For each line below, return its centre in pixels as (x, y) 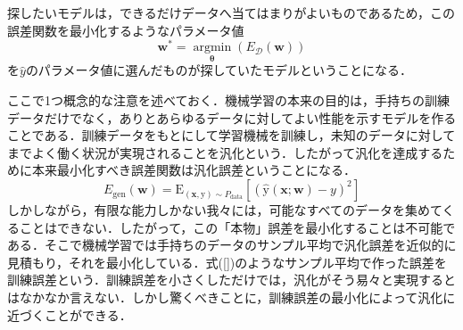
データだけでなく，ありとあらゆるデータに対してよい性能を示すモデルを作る (232, 117)
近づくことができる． (70, 314)
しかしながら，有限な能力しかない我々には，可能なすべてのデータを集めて (225, 210)
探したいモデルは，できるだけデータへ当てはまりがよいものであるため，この (231, 12)
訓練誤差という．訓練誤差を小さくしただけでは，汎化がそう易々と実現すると (231, 280)
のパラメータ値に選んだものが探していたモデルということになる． (219, 70)
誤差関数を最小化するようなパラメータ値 (126, 30)
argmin (212, 48)
